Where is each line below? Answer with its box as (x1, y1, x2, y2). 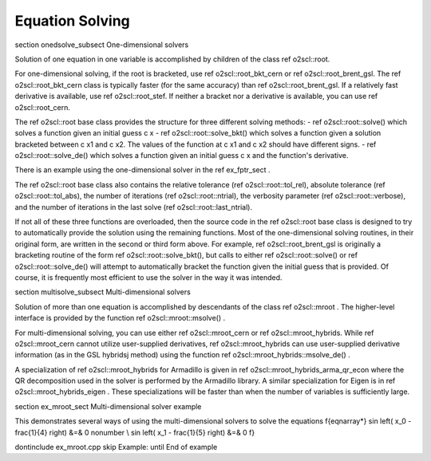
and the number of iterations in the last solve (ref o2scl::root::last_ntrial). (14, 202, 253, 211)
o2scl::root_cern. (14, 102, 71, 112)
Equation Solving (14, 12, 131, 30)
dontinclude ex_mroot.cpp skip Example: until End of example (14, 443, 218, 452)
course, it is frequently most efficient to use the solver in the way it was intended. (14, 272, 283, 282)
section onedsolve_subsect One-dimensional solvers (14, 40, 189, 49)
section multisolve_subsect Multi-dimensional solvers (14, 287, 191, 297)
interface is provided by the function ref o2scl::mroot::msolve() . (14, 313, 226, 323)
